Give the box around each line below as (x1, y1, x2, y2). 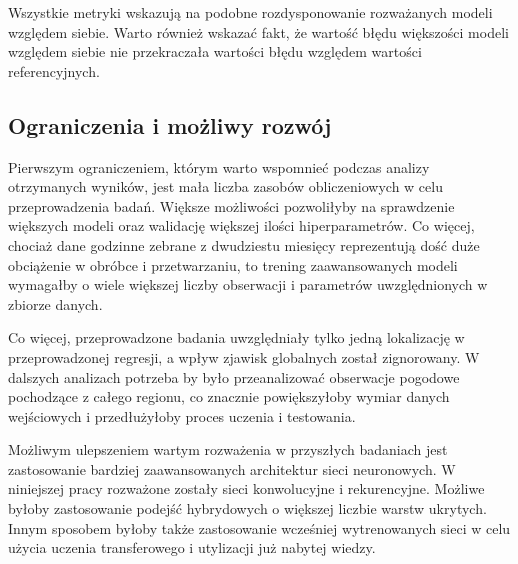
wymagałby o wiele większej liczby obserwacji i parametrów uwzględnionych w (8, 274, 488, 295)
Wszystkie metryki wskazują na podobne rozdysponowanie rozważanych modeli (8, 2, 493, 22)
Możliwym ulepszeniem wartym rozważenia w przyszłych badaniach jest (8, 439, 448, 460)
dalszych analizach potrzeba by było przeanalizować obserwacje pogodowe (8, 366, 460, 387)
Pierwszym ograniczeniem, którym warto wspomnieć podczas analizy (8, 156, 430, 177)
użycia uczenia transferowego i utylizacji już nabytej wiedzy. (8, 537, 376, 558)
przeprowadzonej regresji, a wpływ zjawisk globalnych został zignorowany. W (8, 346, 480, 367)
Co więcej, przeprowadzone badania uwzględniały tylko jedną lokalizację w (8, 327, 465, 348)
